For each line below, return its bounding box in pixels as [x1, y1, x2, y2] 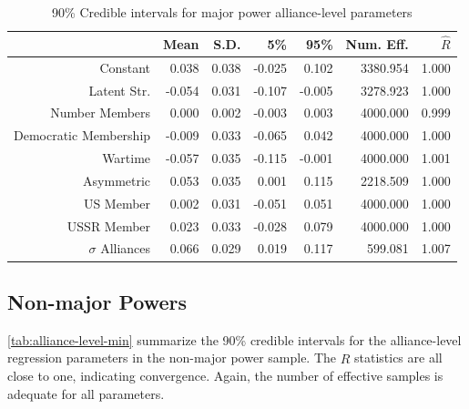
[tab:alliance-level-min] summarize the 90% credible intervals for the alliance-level [7, 330, 462, 349]
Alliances [100, 239, 151, 258]
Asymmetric [83, 170, 151, 189]
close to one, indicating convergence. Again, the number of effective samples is [7, 366, 444, 385]
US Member [83, 193, 151, 212]
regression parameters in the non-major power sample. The [7, 348, 337, 367]
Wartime [102, 148, 151, 168]
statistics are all [353, 348, 443, 367]
